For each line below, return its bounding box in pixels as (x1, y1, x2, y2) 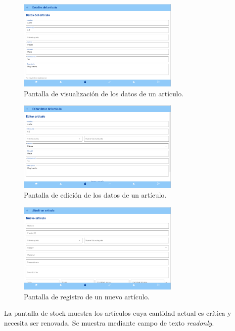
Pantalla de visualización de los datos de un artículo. (24, 88, 184, 98)
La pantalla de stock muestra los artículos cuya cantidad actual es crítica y (4, 308, 232, 318)
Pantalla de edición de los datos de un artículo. (24, 190, 167, 200)
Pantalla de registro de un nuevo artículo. (24, 291, 150, 301)
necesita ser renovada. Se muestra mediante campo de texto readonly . (4, 317, 214, 328)
